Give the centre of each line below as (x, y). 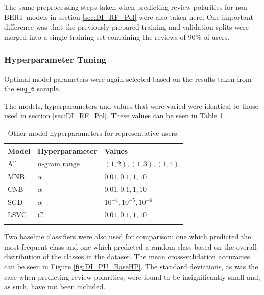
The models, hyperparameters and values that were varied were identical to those (131, 105)
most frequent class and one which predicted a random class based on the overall (130, 246)
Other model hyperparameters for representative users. (93, 133)
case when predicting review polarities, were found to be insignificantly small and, (132, 276)
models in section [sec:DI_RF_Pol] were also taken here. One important (140, 17)
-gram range (61, 164)
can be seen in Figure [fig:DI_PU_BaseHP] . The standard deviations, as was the (131, 266)
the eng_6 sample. (32, 89)
